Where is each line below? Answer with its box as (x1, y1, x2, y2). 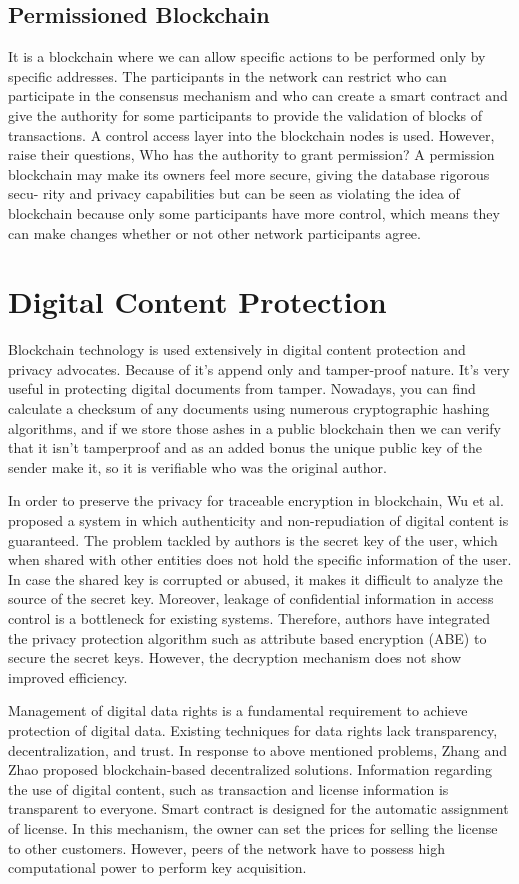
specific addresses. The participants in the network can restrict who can (8, 65, 447, 86)
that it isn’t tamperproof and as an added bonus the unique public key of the (8, 437, 483, 458)
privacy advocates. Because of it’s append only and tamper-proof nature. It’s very (8, 358, 510, 379)
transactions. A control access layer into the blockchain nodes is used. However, (8, 124, 495, 145)
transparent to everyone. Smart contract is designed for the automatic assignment (8, 798, 509, 819)
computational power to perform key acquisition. (8, 857, 307, 878)
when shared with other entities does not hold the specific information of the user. (8, 549, 512, 570)
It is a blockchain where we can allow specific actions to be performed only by (8, 46, 486, 67)
